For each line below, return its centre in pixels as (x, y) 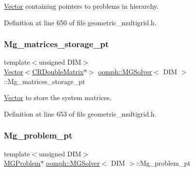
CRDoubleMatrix (58, 71)
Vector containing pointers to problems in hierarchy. (81, 6)
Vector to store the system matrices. (58, 97)
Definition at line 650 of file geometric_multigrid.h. (80, 22)
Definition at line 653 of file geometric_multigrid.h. (80, 113)
